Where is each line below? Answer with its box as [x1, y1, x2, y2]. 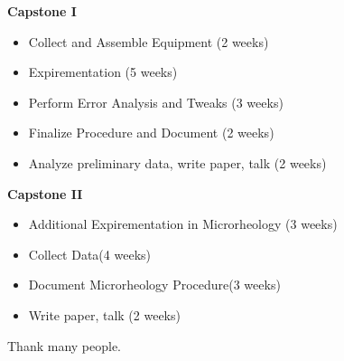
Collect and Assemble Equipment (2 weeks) [28, 32, 269, 51]
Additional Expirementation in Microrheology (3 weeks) [28, 214, 338, 233]
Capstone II [7, 184, 83, 203]
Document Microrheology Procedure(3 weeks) [28, 275, 281, 294]
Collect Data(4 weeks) [28, 244, 151, 263]
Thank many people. [7, 336, 122, 355]
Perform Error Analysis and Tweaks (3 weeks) [28, 92, 284, 111]
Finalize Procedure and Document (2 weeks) [28, 123, 274, 142]
